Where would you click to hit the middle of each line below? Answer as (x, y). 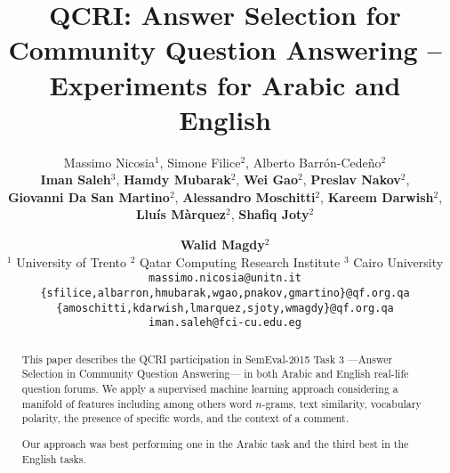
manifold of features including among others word (137, 403)
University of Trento (72, 261)
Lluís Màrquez (181, 214)
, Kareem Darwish (377, 196)
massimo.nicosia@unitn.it (225, 278)
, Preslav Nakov (352, 179)
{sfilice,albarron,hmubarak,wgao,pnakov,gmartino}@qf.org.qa (225, 293)
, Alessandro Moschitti (245, 196)
